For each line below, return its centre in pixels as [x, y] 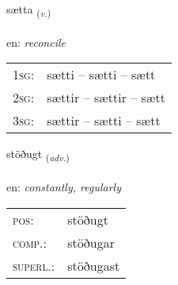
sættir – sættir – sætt [106, 98]
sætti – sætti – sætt [101, 75]
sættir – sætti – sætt [104, 121]
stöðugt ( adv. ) [38, 155]
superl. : [34, 265]
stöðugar [91, 242]
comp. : [30, 242]
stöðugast [94, 265]
